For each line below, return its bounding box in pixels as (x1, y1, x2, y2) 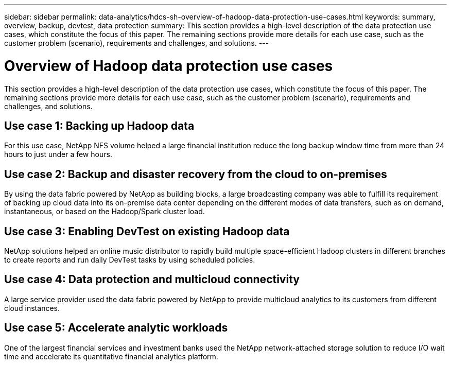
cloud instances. (4, 303, 60, 312)
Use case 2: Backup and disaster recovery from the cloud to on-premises (4, 167, 387, 181)
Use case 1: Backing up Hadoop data (4, 119, 195, 132)
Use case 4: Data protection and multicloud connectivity (4, 273, 300, 286)
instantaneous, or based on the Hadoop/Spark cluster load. (4, 207, 205, 216)
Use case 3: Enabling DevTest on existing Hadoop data (4, 224, 290, 238)
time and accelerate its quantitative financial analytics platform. (4, 352, 218, 361)
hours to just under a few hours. (4, 150, 112, 159)
